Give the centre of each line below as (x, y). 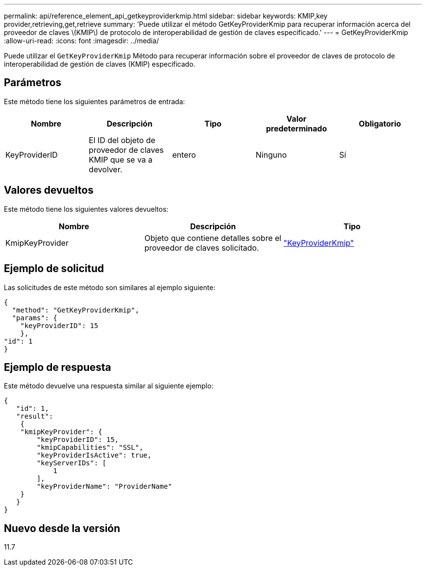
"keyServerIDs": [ (71, 463)
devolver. (106, 169)
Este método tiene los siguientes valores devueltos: (86, 209)
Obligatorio (380, 123)
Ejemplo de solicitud (54, 269)
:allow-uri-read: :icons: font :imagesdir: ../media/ (81, 41)
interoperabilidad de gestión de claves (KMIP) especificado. (100, 64)
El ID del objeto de (122, 140)
